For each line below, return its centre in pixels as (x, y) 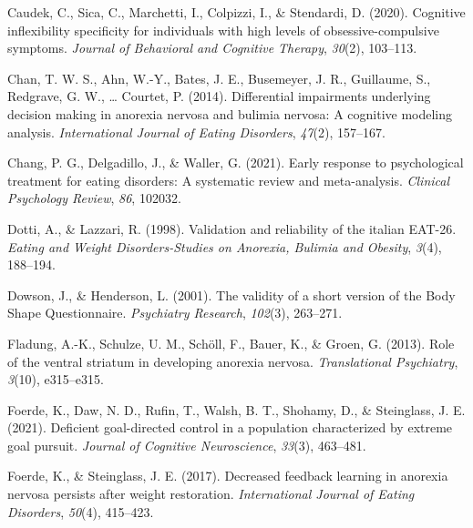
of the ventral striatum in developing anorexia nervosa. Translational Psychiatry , (233, 361)
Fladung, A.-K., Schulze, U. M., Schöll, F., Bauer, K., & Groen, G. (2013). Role (231, 343)
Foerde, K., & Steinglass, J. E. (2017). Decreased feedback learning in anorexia (228, 476)
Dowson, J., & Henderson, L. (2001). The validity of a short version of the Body (231, 294)
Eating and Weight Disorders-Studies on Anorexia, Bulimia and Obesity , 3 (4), (225, 246)
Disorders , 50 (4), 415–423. (81, 511)
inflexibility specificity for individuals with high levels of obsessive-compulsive (223, 30)
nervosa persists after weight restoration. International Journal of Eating (211, 494)
